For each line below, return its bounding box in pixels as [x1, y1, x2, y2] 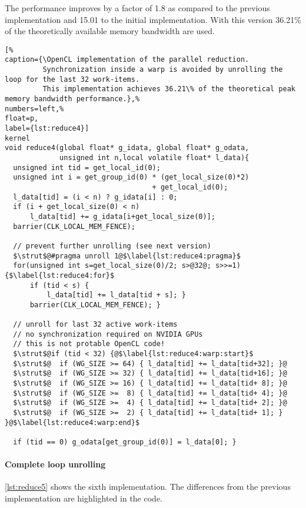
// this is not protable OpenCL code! [13, 340, 165, 348]
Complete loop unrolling [5, 458, 106, 470]
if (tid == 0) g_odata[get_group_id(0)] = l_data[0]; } [13, 438, 237, 447]
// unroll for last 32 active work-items [13, 320, 178, 329]
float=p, [5, 114, 39, 123]
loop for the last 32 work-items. [5, 75, 140, 84]
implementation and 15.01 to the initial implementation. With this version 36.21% [5, 13, 301, 25]
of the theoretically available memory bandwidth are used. [5, 25, 215, 37]
